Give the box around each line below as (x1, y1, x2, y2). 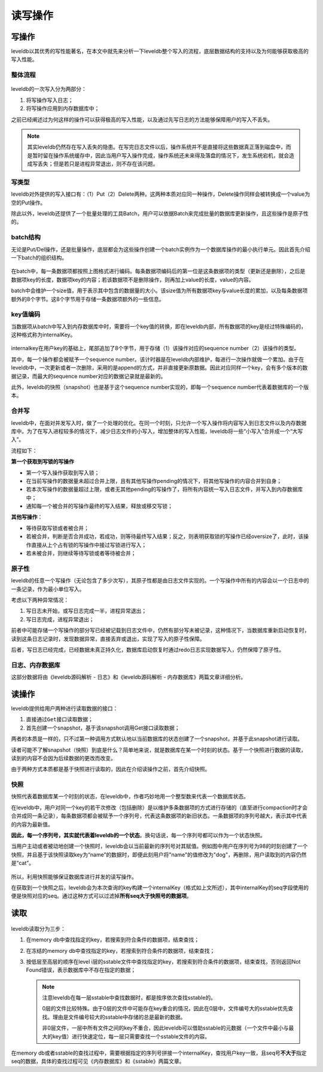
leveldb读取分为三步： (11, 925, 66, 932)
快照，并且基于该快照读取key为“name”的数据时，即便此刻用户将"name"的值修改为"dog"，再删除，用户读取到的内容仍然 (11, 851, 307, 858)
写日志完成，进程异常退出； (26, 615, 95, 622)
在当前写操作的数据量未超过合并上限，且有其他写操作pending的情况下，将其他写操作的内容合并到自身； (26, 477, 282, 484)
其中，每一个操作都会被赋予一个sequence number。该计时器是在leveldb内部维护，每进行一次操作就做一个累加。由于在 (11, 356, 304, 363)
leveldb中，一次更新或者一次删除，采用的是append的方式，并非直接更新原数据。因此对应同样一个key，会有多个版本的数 (11, 364, 308, 371)
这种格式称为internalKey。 (11, 331, 76, 338)
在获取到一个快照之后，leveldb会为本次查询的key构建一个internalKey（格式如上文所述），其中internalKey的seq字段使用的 (11, 883, 309, 891)
